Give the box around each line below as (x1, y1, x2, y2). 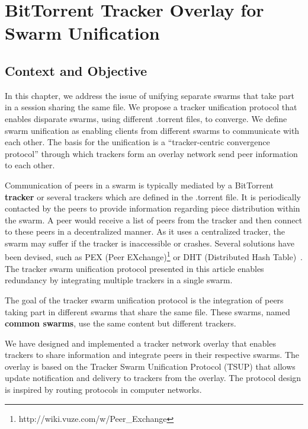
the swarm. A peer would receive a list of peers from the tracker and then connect (5, 213, 303, 226)
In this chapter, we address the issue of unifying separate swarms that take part (5, 89, 294, 101)
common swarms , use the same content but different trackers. (5, 317, 236, 329)
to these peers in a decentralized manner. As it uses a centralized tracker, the (5, 225, 285, 238)
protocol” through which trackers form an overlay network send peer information (5, 147, 298, 159)
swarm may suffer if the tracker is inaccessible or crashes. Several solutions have (5, 236, 294, 249)
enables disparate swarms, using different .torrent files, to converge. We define (5, 112, 287, 124)
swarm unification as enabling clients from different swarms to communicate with (5, 124, 300, 136)
